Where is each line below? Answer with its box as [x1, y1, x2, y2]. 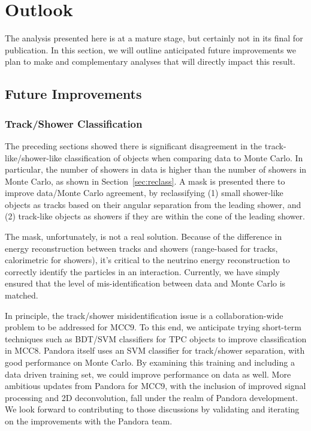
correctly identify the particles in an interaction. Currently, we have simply [5, 265, 280, 278]
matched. [5, 289, 38, 302]
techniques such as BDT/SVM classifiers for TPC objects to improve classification [5, 332, 307, 345]
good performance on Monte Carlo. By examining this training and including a [5, 356, 295, 368]
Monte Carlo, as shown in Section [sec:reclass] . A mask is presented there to [5, 174, 285, 187]
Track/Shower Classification [5, 116, 143, 131]
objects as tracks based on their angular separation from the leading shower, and [5, 198, 301, 210]
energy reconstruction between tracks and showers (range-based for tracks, [5, 242, 278, 254]
